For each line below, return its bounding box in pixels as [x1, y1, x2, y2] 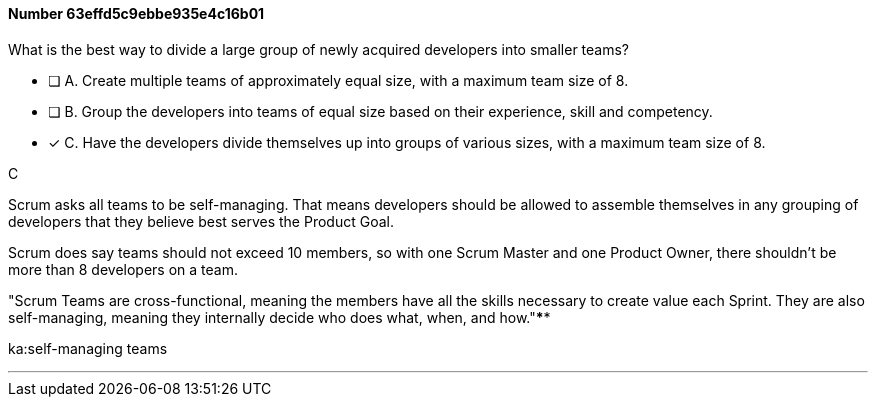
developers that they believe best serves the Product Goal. [8, 212, 394, 230]
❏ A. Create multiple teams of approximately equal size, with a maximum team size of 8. [48, 71, 629, 89]
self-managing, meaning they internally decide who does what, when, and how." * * [8, 308, 551, 326]
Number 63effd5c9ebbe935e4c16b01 [8, 5, 265, 22]
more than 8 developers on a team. [8, 260, 238, 278]
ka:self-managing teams [8, 339, 168, 357]
